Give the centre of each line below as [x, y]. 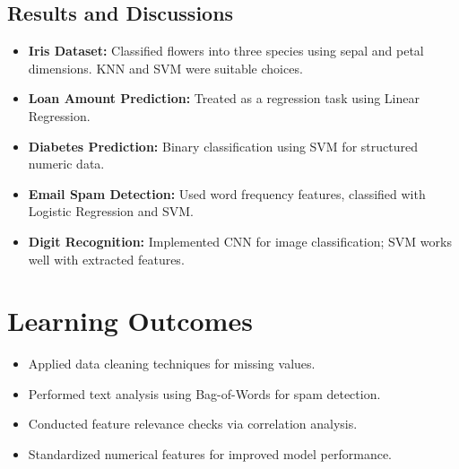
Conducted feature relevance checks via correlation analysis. [193, 424]
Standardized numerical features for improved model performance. [210, 454]
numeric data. [66, 164]
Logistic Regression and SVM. [111, 211]
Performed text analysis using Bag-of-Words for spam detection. [204, 393]
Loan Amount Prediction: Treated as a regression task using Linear [224, 98]
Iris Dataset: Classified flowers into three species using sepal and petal [226, 51]
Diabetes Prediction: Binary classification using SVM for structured [223, 146]
